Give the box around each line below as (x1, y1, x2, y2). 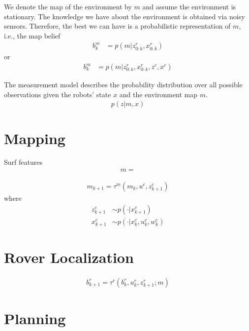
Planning (4, 308, 66, 329)
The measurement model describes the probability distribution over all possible (4, 79, 243, 90)
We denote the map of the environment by (4, 1, 132, 11)
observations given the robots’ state (4, 89, 111, 99)
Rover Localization (4, 247, 134, 267)
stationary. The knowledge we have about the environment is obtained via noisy (4, 11, 245, 21)
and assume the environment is (142, 1, 236, 11)
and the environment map (119, 89, 198, 99)
